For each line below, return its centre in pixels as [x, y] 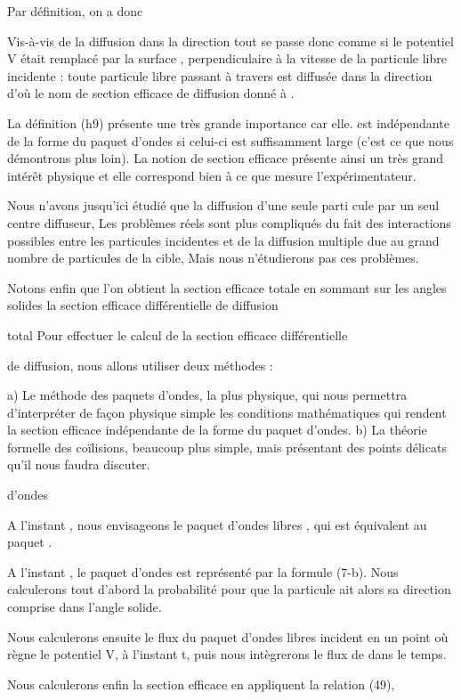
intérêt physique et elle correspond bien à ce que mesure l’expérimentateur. [212, 175]
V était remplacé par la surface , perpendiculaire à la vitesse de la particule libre [227, 58]
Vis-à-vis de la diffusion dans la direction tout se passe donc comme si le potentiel [230, 41]
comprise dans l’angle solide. [85, 607]
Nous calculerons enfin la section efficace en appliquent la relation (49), [201, 684]
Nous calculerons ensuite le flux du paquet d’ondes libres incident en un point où [228, 636]
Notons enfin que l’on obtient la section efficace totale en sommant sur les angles [227, 287]
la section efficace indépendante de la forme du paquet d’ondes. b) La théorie [217, 430]
